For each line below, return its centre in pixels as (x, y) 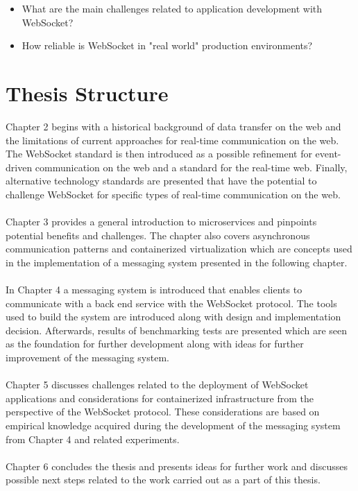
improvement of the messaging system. (87, 357)
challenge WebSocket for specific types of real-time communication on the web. (173, 194)
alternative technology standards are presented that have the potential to (161, 181)
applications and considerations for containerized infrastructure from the (160, 398)
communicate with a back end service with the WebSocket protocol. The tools (171, 303)
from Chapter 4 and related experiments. (93, 439)
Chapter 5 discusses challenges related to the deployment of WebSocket (157, 385)
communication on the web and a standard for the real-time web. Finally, (191, 167)
